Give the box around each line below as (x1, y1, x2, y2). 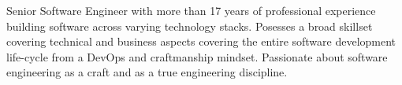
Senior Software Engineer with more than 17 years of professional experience (6, 2, 376, 18)
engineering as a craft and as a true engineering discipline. (6, 64, 288, 80)
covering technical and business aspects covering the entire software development (6, 33, 396, 50)
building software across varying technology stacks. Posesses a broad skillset (6, 17, 373, 34)
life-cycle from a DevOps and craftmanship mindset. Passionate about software (6, 48, 388, 65)
